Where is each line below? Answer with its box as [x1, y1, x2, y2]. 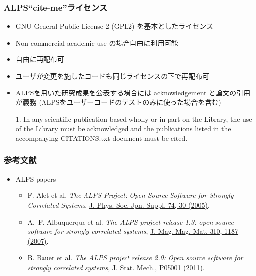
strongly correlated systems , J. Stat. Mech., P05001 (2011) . [27, 262, 205, 272]
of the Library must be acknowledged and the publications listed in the [15, 123, 231, 134]
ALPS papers [15, 173, 56, 184]
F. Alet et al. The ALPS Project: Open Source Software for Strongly [27, 190, 234, 200]
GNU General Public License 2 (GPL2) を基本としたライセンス [15, 21, 213, 31]
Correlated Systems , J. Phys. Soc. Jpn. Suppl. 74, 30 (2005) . [27, 199, 210, 210]
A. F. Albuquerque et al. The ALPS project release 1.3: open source [27, 216, 234, 227]
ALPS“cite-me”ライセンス [4, 1, 108, 13]
